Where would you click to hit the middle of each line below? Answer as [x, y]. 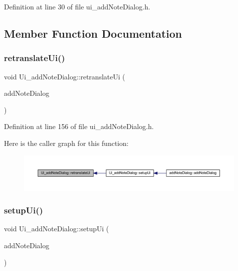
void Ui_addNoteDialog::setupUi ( [57, 229]
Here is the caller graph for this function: [66, 143]
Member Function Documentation [93, 33]
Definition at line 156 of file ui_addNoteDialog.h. [79, 126]
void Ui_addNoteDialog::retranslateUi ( [65, 76]
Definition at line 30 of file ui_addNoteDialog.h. [77, 6]
